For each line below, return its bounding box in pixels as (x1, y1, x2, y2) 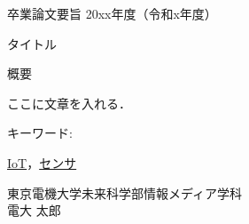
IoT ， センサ (7, 153, 77, 172)
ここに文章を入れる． (7, 93, 131, 112)
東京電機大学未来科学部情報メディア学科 (7, 183, 243, 202)
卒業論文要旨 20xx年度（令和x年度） (7, 4, 217, 22)
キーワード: (7, 124, 73, 142)
